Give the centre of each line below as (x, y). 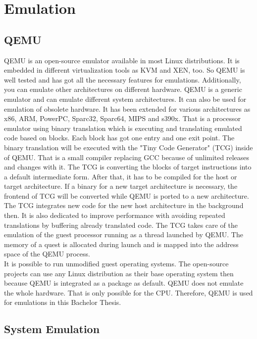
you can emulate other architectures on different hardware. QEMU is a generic (123, 89)
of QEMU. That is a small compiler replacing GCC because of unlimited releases (127, 157)
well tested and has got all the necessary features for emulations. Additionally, (123, 79)
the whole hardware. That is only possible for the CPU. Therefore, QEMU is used (128, 292)
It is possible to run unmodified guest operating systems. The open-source (116, 264)
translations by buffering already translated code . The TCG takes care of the (121, 225)
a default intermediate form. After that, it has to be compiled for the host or (121, 176)
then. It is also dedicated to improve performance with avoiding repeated (115, 215)
